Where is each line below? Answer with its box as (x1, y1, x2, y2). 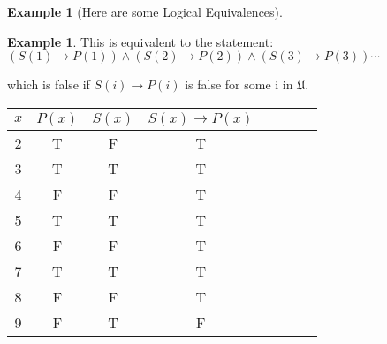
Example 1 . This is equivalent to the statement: (7, 32, 274, 50)
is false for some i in (185, 75, 293, 94)
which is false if (7, 75, 90, 94)
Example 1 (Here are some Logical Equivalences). (7, 3, 283, 20)
